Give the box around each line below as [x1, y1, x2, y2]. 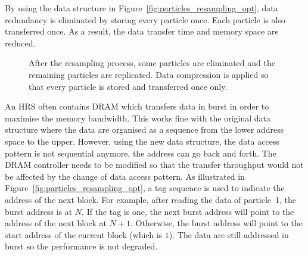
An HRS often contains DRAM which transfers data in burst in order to [5, 100, 269, 113]
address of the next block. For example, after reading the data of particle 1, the [5, 193, 297, 205]
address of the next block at [5, 217, 107, 229]
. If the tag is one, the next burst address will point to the [82, 205, 294, 217]
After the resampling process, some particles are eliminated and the [29, 57, 275, 69]
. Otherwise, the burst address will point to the [130, 217, 303, 229]
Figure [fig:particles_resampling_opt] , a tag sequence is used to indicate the [5, 182, 285, 194]
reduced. [5, 36, 36, 49]
